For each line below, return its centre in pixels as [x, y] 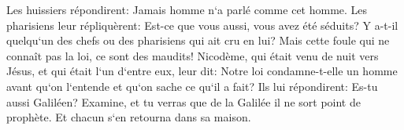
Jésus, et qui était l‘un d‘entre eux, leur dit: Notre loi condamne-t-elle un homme [202, 71]
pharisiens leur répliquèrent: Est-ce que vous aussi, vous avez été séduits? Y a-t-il [202, 25]
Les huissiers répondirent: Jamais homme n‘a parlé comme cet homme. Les [187, 9]
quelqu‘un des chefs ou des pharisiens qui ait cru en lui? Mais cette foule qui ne [198, 40]
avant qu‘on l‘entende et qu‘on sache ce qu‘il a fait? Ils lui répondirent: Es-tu [192, 86]
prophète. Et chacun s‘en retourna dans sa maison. [129, 117]
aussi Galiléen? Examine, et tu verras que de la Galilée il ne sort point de [183, 101]
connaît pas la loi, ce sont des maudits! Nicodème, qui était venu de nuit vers [193, 55]
